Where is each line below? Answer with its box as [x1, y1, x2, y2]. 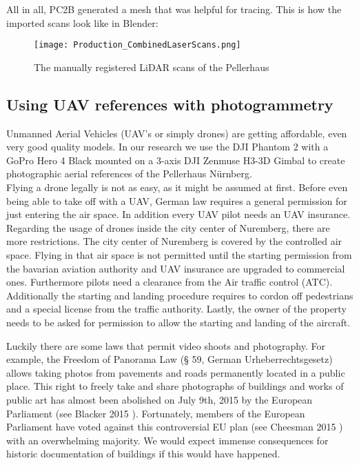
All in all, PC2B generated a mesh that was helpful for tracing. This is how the [6, 2, 342, 16]
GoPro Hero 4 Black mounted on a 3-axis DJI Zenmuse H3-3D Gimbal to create [6, 152, 345, 167]
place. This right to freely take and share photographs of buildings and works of [6, 379, 344, 393]
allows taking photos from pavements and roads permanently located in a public [6, 365, 345, 379]
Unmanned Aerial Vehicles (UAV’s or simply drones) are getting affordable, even [6, 126, 347, 140]
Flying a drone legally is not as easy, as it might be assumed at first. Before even [6, 180, 348, 195]
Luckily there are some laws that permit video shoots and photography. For [6, 338, 325, 353]
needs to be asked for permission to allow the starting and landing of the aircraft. [6, 315, 351, 329]
